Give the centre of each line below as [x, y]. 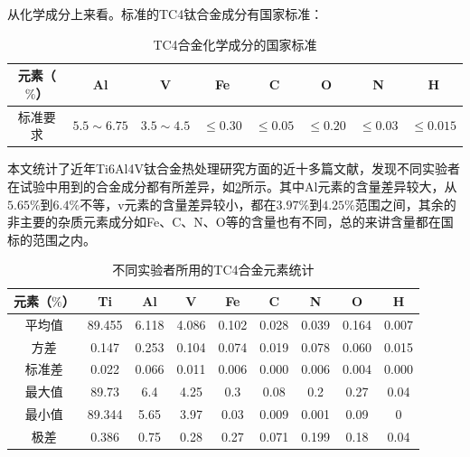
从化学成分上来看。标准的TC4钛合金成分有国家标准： [165, 14]
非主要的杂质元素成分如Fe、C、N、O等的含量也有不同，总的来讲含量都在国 [230, 222]
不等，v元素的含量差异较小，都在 [178, 204]
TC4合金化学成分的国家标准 [235, 44]
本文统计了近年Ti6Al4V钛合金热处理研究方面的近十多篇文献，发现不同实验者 [234, 168]
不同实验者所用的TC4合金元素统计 [213, 270]
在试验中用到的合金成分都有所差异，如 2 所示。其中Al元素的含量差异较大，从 [232, 186]
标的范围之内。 [52, 239]
